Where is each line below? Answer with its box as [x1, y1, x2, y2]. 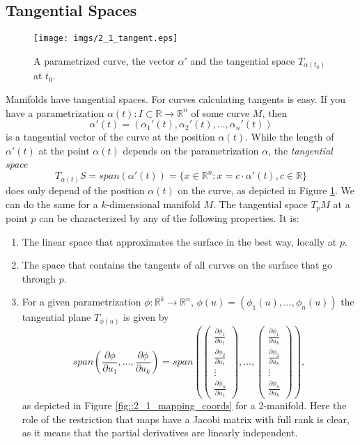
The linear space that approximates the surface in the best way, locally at [22, 234, 337, 248]
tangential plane [22, 310, 91, 324]
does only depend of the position [6, 182, 145, 197]
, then [262, 105, 288, 120]
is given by [123, 310, 169, 324]
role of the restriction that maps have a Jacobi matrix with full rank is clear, [22, 411, 350, 426]
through [22, 271, 56, 285]
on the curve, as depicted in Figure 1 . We [178, 182, 355, 197]
